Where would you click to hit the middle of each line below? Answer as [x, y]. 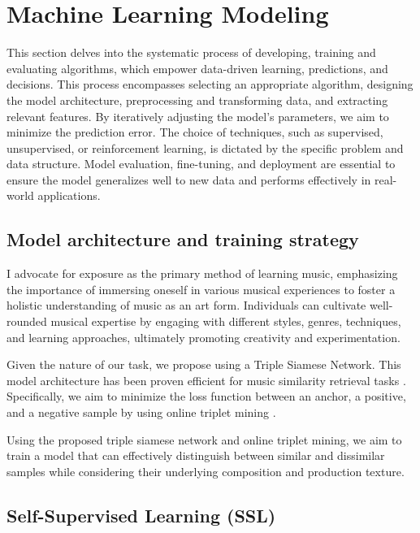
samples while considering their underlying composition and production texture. [206, 471]
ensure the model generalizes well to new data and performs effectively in [189, 179]
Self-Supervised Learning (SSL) [141, 515]
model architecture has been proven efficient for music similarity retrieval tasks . [206, 380]
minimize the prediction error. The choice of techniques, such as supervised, [195, 132]
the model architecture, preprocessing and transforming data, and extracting [197, 100]
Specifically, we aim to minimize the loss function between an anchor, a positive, [206, 396]
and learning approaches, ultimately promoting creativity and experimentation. [204, 337]
